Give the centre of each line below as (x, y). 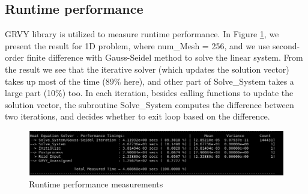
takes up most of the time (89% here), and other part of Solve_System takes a (149, 81)
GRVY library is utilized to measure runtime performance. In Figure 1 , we (142, 34)
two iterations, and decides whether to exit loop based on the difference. (137, 116)
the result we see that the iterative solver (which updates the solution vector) (147, 69)
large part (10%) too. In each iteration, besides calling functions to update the (149, 93)
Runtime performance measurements (96, 183)
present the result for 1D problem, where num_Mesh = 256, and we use (137, 45)
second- (286, 45)
